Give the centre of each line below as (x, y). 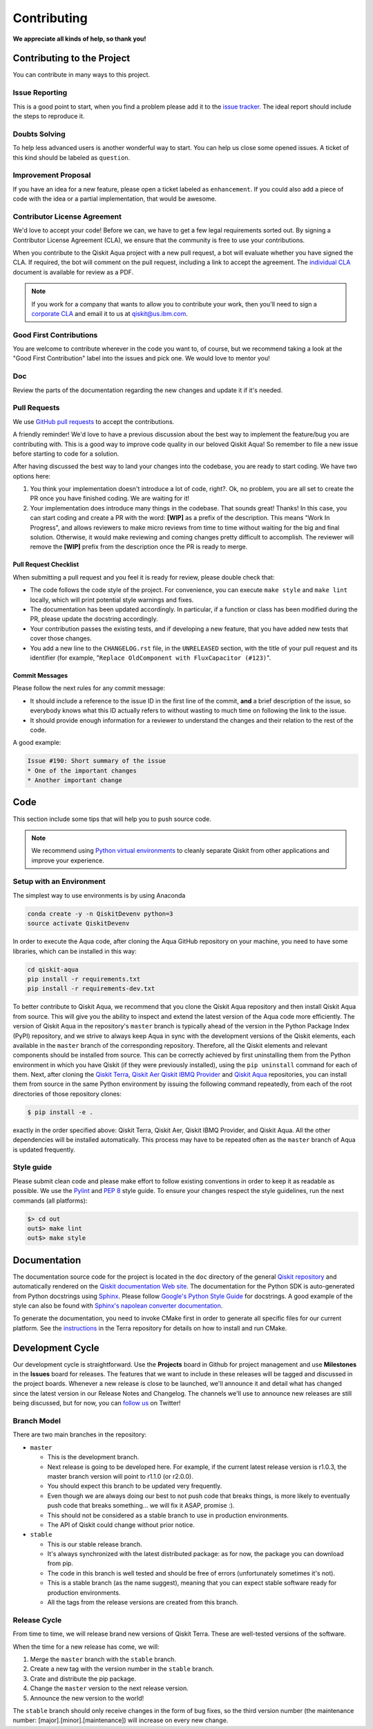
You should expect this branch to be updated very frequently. (135, 1486)
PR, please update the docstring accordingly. (94, 619)
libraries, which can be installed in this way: (75, 951)
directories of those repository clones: (67, 1093)
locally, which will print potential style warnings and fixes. (112, 600)
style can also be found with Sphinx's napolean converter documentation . (118, 1305)
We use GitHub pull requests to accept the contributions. (94, 421)
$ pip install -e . (60, 1112)
